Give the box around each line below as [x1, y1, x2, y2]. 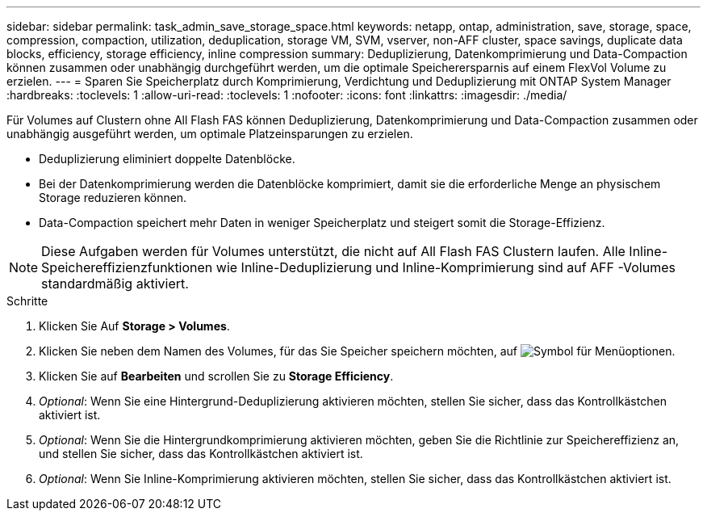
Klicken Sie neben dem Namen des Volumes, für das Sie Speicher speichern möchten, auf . [39, 344, 676, 358]
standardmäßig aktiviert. [41, 275, 189, 292]
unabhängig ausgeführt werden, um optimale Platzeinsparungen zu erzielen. [6, 127, 413, 141]
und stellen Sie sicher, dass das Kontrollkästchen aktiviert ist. [39, 447, 363, 460]
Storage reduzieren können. [39, 191, 187, 204]
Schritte [6, 294, 48, 308]
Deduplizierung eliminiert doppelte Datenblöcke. [39, 152, 295, 166]
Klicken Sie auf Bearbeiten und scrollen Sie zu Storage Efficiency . [39, 369, 394, 383]
